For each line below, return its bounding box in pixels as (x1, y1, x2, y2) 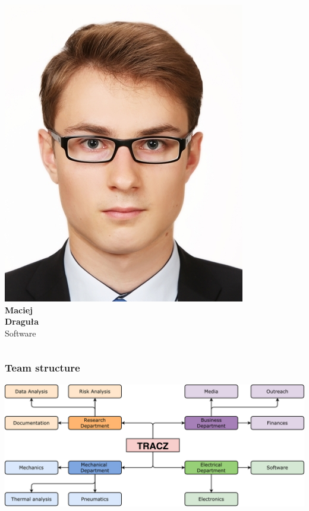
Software (5, 326, 36, 339)
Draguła (5, 315, 39, 328)
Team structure (5, 360, 80, 375)
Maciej (5, 303, 33, 316)
